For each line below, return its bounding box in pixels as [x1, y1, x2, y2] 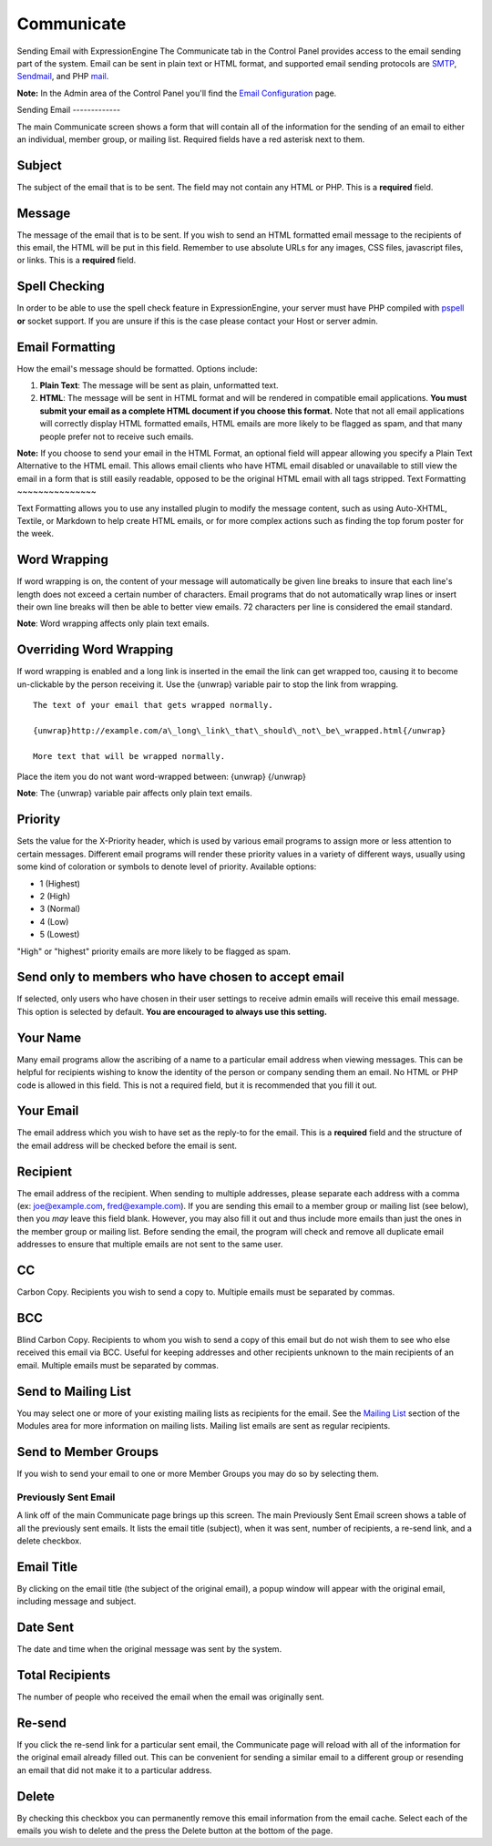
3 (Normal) [39, 903, 81, 915]
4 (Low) [39, 916, 69, 927]
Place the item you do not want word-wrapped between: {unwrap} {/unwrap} [16, 771, 307, 783]
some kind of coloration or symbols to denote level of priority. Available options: [16, 861, 317, 872]
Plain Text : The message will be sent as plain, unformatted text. [39, 380, 279, 391]
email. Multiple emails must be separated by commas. [16, 1359, 219, 1370]
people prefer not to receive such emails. [39, 431, 194, 442]
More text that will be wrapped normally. [33, 751, 226, 761]
